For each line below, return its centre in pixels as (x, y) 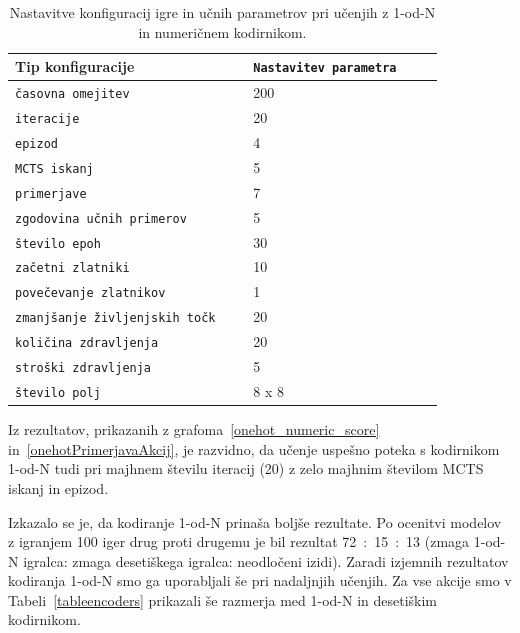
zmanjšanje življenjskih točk (115, 318)
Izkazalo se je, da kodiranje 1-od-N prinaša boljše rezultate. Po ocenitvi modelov (255, 521)
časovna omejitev (72, 94)
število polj (58, 392)
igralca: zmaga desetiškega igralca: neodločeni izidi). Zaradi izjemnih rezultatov (266, 560)
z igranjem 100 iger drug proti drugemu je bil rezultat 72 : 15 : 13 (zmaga (239, 541)
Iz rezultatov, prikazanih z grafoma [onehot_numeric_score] (194, 429)
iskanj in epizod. (58, 487)
